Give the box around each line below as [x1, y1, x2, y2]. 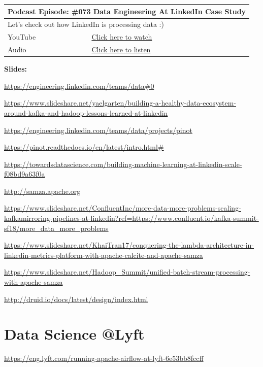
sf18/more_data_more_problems [4, 222, 109, 233]
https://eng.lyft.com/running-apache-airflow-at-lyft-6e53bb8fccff [4, 353, 204, 363]
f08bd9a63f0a [4, 169, 45, 179]
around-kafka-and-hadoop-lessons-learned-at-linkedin [4, 107, 168, 118]
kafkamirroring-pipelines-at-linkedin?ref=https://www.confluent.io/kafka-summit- [4, 213, 259, 223]
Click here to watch [91, 31, 152, 42]
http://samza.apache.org [4, 185, 81, 196]
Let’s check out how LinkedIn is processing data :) [8, 19, 164, 29]
